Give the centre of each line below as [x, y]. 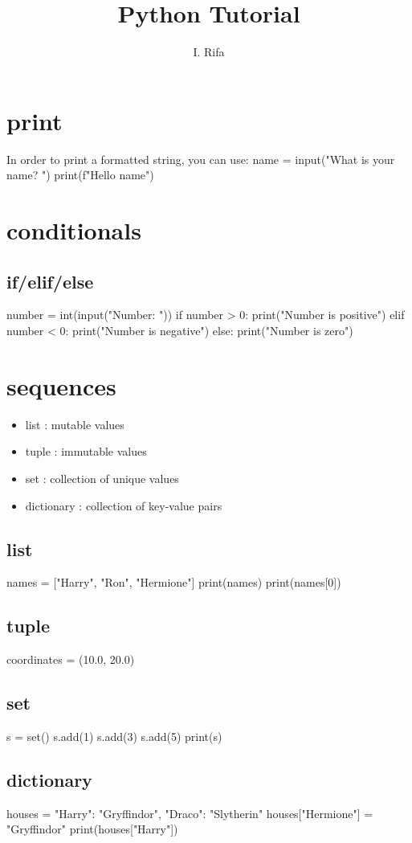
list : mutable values [75, 424]
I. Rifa [209, 52]
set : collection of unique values [102, 478]
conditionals [74, 230]
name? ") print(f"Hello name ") [80, 175]
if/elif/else [50, 281]
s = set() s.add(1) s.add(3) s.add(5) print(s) [114, 736]
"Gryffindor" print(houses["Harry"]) [92, 829]
